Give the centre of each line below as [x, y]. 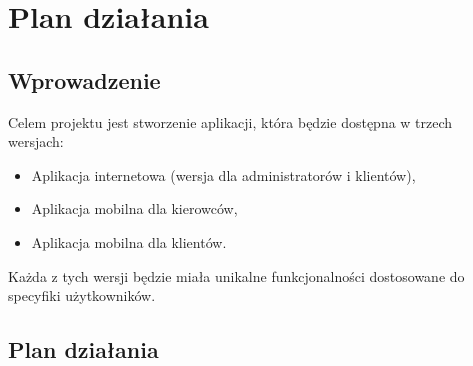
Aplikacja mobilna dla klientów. [129, 241]
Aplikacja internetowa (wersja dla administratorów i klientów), [223, 174]
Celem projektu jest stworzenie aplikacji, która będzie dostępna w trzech [230, 121]
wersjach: [36, 141]
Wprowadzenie [84, 79]
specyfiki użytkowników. [82, 295]
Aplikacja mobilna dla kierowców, [134, 208]
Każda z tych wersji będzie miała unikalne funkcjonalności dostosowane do [236, 275]
